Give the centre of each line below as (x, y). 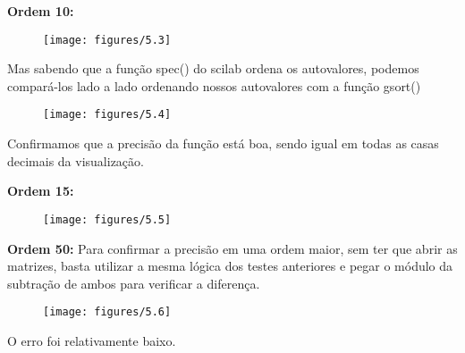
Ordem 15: (41, 191)
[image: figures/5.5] (107, 219)
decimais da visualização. (76, 160)
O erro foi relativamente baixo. (92, 340)
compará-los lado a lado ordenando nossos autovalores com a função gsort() (214, 85)
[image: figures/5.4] (107, 115)
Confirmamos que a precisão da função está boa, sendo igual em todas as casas (223, 143)
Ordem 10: (41, 11)
